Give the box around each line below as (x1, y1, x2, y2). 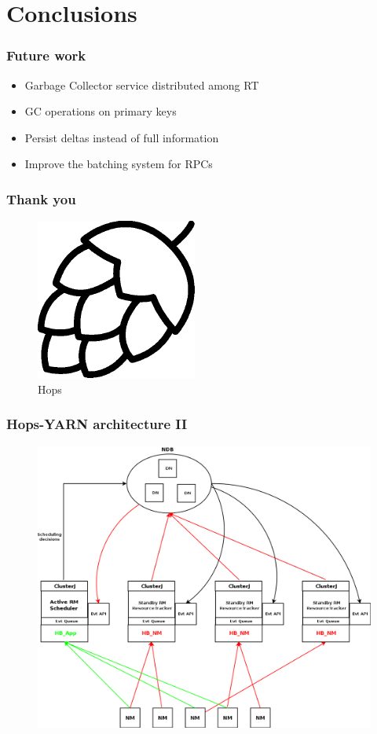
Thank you (6, 189, 76, 208)
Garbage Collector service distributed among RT (24, 76, 259, 93)
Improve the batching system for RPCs (24, 156, 213, 172)
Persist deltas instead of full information (24, 129, 219, 145)
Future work (6, 46, 86, 65)
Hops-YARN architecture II (6, 414, 188, 434)
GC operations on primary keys (24, 103, 177, 119)
